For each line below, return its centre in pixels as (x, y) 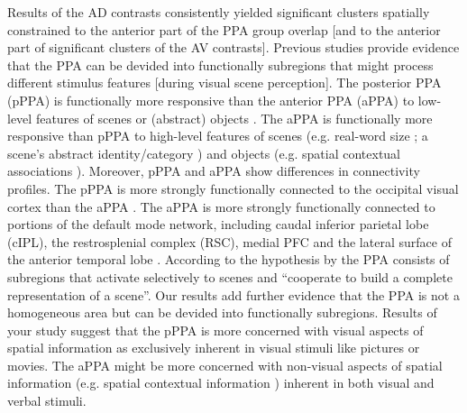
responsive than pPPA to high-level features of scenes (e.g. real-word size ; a (218, 136)
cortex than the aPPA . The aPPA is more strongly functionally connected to (221, 206)
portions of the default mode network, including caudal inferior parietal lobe (218, 224)
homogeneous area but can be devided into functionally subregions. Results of (222, 312)
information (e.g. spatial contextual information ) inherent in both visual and (221, 383)
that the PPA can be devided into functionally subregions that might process (220, 64)
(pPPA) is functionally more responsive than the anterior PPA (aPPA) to (211, 100)
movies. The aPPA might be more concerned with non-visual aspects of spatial (225, 365)
